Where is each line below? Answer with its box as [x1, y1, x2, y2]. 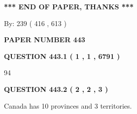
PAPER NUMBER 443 [4, 34, 85, 45]
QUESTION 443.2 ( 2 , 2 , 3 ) [4, 84, 108, 94]
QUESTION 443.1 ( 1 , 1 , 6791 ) [4, 51, 120, 61]
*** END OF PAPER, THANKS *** [4, 1, 134, 11]
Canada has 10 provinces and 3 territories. [4, 100, 132, 111]
